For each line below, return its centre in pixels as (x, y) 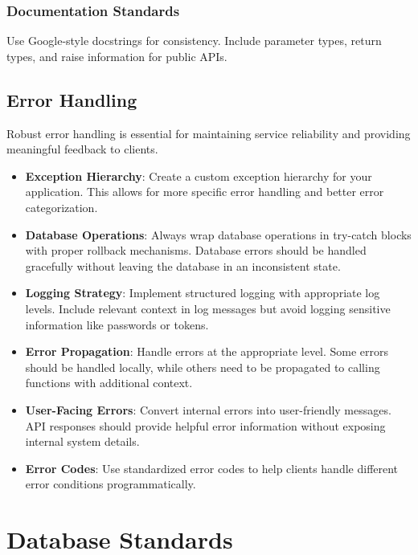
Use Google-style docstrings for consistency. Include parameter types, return (194, 41)
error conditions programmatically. (111, 484)
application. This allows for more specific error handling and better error (205, 192)
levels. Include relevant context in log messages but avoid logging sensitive (208, 308)
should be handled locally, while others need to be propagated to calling (203, 367)
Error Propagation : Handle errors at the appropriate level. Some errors (207, 351)
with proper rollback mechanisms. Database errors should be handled (196, 250)
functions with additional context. (109, 383)
